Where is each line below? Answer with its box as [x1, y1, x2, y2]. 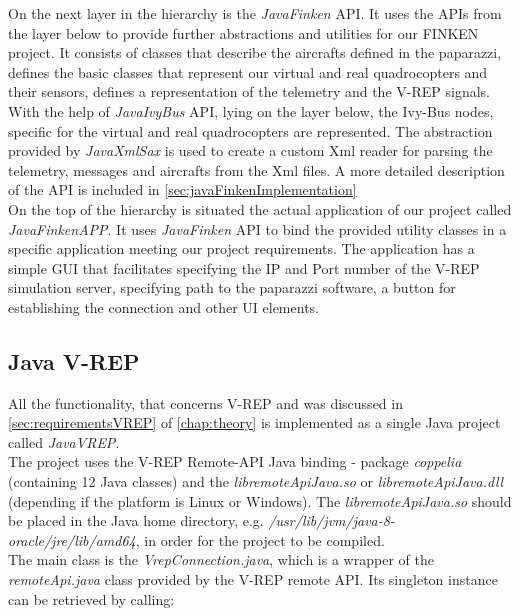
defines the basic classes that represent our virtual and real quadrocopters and [8, 61, 488, 82]
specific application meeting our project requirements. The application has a [8, 238, 475, 259]
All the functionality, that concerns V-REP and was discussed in [8, 392, 403, 413]
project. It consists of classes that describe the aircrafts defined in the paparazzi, [8, 42, 502, 63]
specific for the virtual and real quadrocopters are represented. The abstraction [8, 120, 493, 141]
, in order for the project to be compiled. [135, 529, 385, 550]
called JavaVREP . [8, 431, 120, 452]
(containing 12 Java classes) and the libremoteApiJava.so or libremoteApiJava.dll [8, 471, 504, 492]
